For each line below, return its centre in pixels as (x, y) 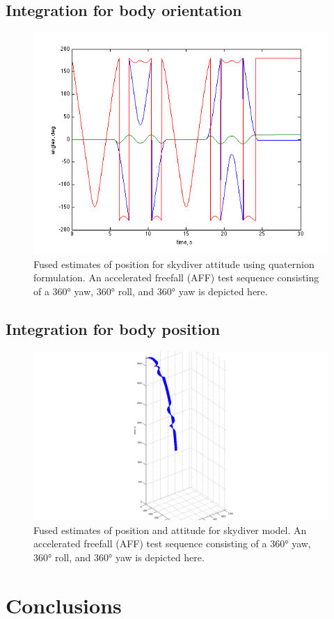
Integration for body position (113, 328)
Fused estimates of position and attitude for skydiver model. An (170, 530)
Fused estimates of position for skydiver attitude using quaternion (174, 264)
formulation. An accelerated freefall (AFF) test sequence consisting (176, 277)
